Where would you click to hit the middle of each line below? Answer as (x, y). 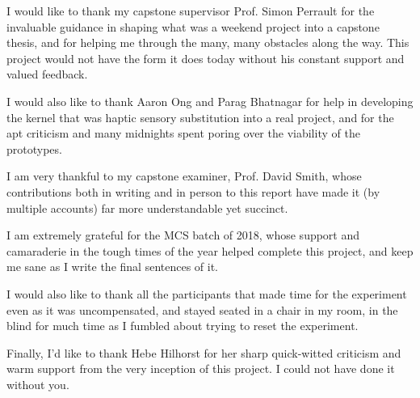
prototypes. (34, 148)
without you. (38, 384)
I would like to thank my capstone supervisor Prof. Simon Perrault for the (191, 11)
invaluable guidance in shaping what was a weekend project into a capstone (193, 26)
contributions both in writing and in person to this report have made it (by (193, 191)
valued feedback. (47, 74)
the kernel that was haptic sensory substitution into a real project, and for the (200, 117)
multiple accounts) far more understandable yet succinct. (147, 207)
